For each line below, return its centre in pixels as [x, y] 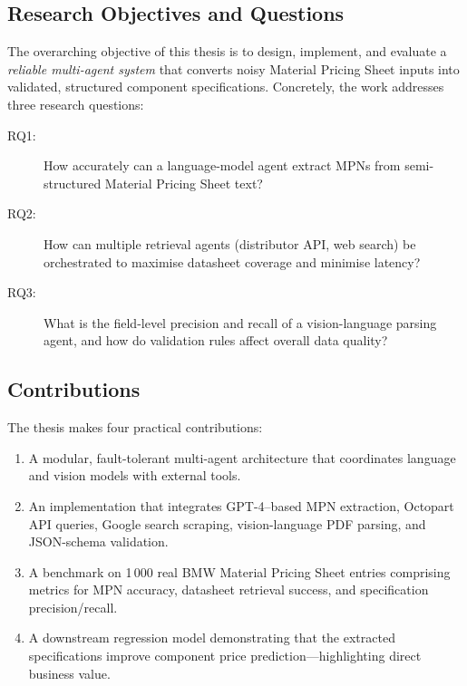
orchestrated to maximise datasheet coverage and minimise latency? [232, 261]
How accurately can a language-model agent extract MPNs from [222, 165]
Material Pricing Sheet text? [184, 183]
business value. [69, 673]
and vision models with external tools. [135, 475]
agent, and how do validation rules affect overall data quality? [216, 340]
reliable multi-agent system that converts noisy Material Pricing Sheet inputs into [233, 68]
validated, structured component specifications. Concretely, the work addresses [226, 87]
